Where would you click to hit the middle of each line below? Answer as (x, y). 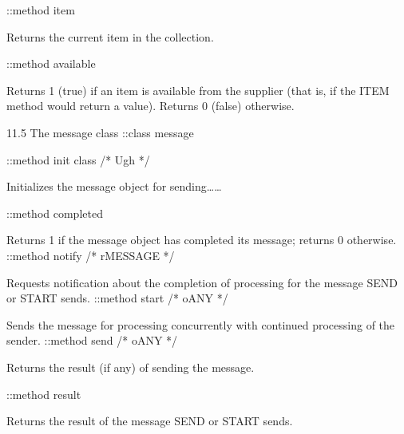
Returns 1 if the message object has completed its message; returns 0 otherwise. (202, 240)
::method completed (55, 213)
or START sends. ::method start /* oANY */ (117, 298)
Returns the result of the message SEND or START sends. (150, 421)
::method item (41, 10)
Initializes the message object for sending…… (114, 186)
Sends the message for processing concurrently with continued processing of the (201, 324)
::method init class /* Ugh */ (78, 159)
